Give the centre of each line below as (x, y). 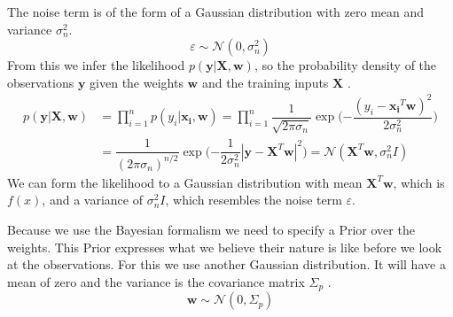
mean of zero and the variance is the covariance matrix (156, 281)
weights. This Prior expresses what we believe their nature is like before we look (225, 247)
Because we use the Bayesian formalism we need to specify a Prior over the (211, 229)
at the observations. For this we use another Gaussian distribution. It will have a (226, 264)
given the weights (137, 82)
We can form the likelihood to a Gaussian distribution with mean (185, 182)
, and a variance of (92, 200)
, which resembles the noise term (254, 200)
